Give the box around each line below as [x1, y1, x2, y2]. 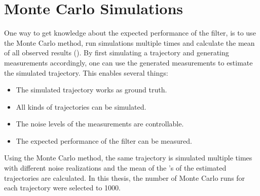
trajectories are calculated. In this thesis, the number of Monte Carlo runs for [4, 172, 245, 183]
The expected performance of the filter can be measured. [16, 135, 192, 146]
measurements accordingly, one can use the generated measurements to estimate [4, 57, 253, 68]
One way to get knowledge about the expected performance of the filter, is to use [4, 27, 256, 38]
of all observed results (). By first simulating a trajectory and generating [4, 47, 229, 58]
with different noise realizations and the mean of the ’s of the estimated [4, 162, 227, 173]
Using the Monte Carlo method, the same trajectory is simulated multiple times [4, 152, 252, 163]
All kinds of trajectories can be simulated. [16, 101, 146, 112]
